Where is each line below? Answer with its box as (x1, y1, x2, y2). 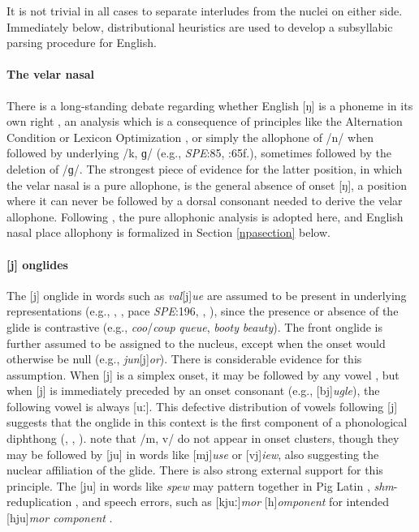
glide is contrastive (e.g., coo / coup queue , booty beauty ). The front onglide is (6, 318, 382, 335)
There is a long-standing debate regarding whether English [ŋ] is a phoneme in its (6, 97, 413, 114)
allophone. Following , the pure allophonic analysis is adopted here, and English (6, 208, 404, 225)
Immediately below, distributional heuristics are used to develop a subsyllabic (6, 18, 393, 35)
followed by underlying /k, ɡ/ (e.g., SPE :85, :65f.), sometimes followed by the (6, 144, 391, 161)
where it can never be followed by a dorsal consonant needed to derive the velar (6, 192, 403, 209)
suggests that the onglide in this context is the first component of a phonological (6, 414, 408, 431)
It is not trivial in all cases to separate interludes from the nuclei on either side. (6, 2, 403, 19)
